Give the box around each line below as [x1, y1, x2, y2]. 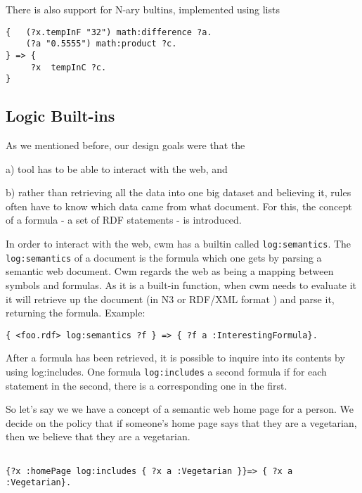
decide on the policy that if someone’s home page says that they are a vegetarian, [6, 415, 357, 430]
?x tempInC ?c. [30, 62, 107, 72]
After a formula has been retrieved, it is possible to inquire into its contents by [6, 350, 345, 365]
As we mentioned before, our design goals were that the [6, 138, 245, 153]
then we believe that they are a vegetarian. [6, 429, 190, 444]
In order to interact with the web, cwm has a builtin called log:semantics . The [6, 236, 351, 251]
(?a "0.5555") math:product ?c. [25, 39, 177, 49]
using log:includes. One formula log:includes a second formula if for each [6, 364, 327, 378]
